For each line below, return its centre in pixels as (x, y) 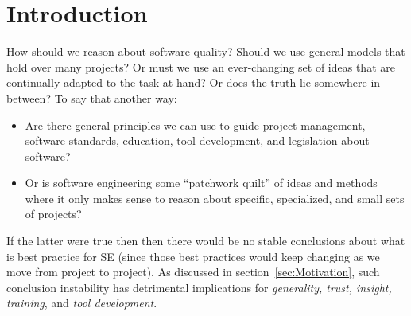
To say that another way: (116, 98)
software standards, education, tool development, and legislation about (197, 140)
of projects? (53, 214)
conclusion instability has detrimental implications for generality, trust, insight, (199, 287)
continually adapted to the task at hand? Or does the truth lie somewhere (187, 82)
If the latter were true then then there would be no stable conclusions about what (206, 241)
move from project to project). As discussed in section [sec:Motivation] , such (193, 272)
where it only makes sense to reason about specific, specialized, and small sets (215, 198)
